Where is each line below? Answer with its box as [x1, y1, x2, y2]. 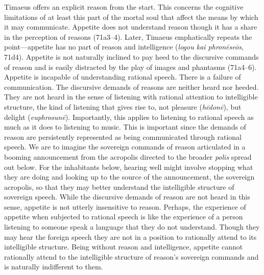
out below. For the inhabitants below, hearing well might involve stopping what [4, 161, 253, 172]
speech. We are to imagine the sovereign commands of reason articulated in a [4, 141, 246, 152]
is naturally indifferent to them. [4, 261, 103, 272]
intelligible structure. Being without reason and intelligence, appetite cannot [4, 241, 243, 252]
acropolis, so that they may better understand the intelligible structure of [4, 181, 234, 192]
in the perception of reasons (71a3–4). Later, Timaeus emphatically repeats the [4, 31, 252, 42]
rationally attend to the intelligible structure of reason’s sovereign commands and [4, 251, 259, 262]
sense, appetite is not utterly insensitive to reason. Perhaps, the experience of [4, 201, 246, 212]
